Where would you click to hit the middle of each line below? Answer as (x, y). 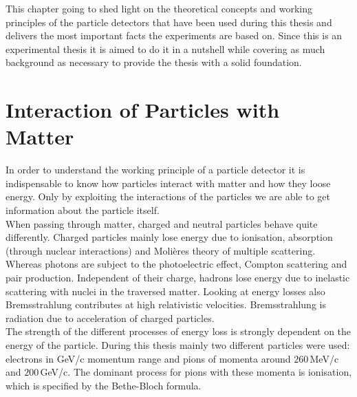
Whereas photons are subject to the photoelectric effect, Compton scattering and (176, 264)
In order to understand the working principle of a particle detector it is (155, 170)
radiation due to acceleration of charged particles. (110, 318)
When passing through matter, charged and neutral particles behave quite (162, 223)
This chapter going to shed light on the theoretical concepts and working (159, 8)
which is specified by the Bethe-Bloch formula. (104, 385)
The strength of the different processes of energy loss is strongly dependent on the (178, 331)
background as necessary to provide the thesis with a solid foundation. (154, 62)
